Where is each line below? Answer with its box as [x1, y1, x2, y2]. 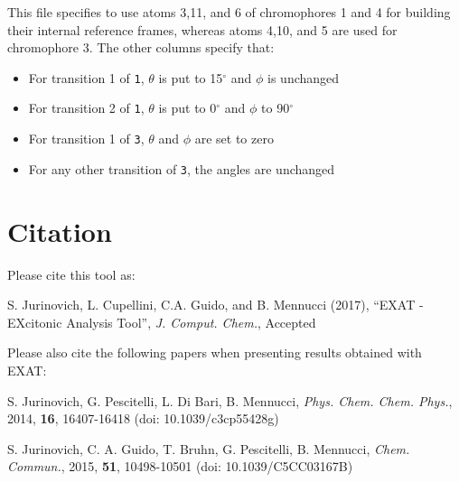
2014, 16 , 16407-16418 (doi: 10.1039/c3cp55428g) [7, 409, 279, 428]
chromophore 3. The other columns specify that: [7, 38, 275, 57]
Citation [7, 212, 112, 249]
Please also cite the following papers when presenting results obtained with [7, 343, 422, 362]
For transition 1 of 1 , [28, 68, 145, 87]
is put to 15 [158, 68, 223, 87]
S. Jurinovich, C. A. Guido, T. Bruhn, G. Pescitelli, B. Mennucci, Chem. [7, 439, 410, 458]
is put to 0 [158, 98, 217, 117]
